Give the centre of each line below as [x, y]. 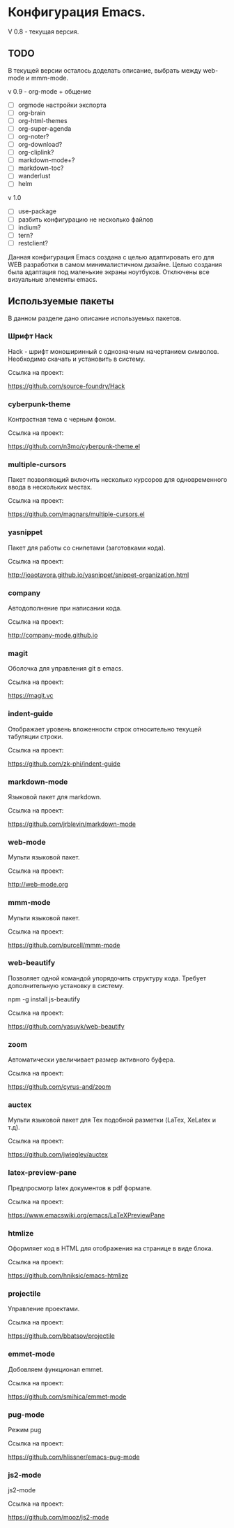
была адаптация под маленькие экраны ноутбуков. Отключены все [109, 272]
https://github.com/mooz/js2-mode [58, 1518]
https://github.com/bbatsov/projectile [62, 1336]
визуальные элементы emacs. [53, 279]
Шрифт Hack [30, 336]
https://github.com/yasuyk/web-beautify [66, 1026]
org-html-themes [43, 120]
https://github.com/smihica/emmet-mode [67, 1397]
